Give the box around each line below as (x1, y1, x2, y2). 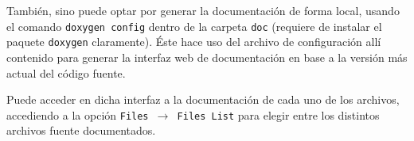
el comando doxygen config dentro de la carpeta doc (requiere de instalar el (6, 17, 382, 34)
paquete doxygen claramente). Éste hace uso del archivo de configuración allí (6, 33, 381, 50)
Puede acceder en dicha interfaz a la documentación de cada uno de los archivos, (6, 91, 400, 108)
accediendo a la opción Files (6, 106, 149, 123)
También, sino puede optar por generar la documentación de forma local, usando (6, 2, 400, 18)
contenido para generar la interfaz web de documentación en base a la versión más (6, 48, 408, 65)
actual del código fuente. (6, 64, 126, 81)
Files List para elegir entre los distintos (177, 106, 380, 123)
